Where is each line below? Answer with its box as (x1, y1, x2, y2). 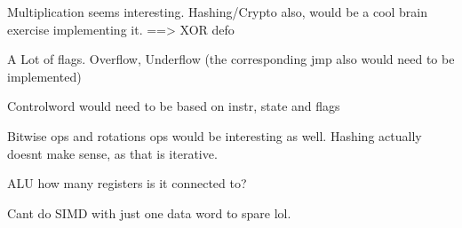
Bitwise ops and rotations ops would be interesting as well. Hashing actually (7, 126, 422, 145)
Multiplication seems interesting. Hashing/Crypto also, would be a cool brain (7, 3, 428, 20)
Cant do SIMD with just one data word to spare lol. (7, 203, 291, 222)
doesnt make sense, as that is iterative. (7, 144, 218, 162)
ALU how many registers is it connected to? (7, 174, 247, 193)
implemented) (7, 67, 82, 85)
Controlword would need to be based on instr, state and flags (7, 97, 340, 115)
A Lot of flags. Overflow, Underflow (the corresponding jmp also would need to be (7, 50, 455, 68)
